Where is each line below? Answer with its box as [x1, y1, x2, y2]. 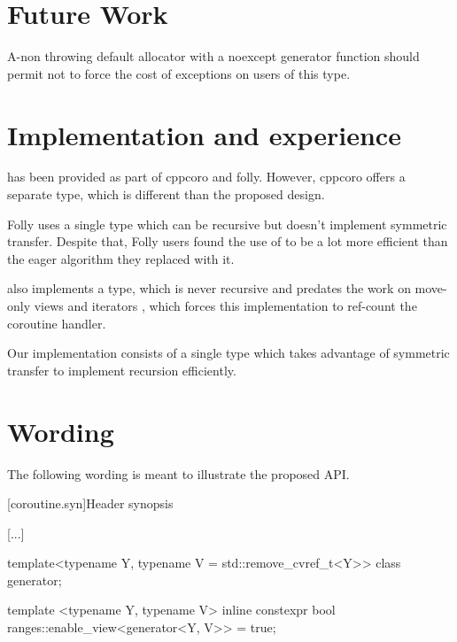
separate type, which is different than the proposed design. [7, 185, 325, 204]
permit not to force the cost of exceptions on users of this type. [7, 64, 351, 82]
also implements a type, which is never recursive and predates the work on [7, 279, 411, 298]
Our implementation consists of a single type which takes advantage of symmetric [7, 344, 450, 362]
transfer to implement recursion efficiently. [7, 360, 236, 379]
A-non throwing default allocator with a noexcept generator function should [7, 47, 420, 66]
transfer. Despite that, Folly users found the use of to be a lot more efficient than [7, 232, 448, 251]
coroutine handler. [7, 313, 106, 332]
